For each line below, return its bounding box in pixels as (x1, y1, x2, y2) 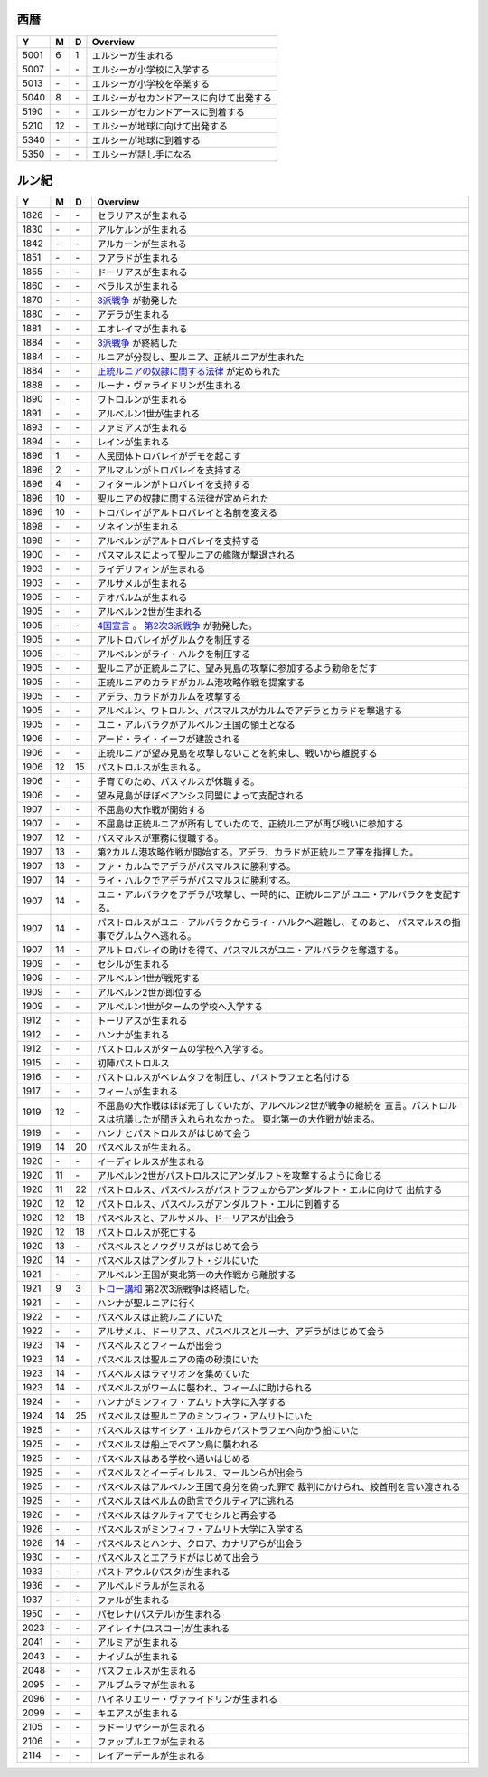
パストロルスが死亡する (96, 1227, 197, 1239)
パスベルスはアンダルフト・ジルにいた (96, 1255, 259, 1267)
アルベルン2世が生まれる (96, 606, 202, 618)
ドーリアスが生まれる (96, 266, 188, 279)
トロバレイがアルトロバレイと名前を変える (96, 507, 278, 520)
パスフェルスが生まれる (96, 1665, 197, 1677)
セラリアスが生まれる (96, 209, 188, 222)
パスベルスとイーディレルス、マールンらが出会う (96, 1467, 305, 1479)
